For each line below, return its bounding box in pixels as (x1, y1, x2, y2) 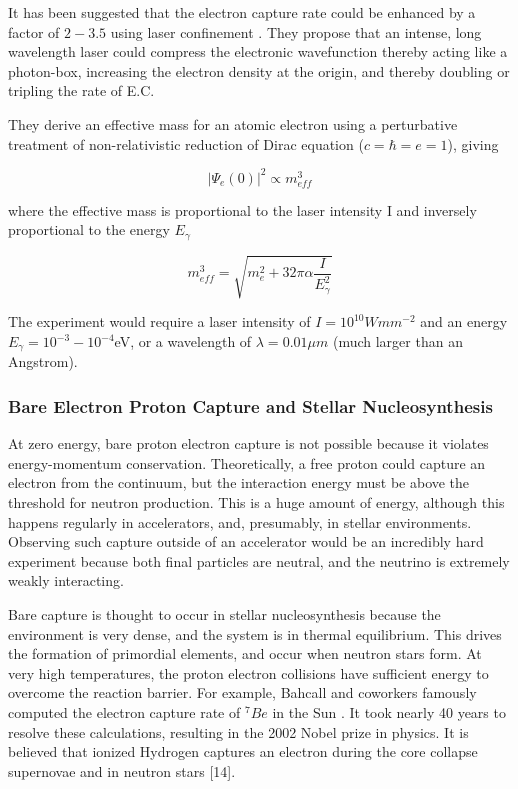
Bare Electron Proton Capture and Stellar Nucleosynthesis (8, 393, 493, 418)
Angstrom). (8, 351, 78, 372)
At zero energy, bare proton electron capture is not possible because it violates (8, 433, 489, 454)
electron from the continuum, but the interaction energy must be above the (8, 472, 470, 493)
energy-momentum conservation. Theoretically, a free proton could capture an (8, 452, 486, 473)
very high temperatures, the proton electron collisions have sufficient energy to (8, 662, 489, 683)
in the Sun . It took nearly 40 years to (272, 701, 506, 722)
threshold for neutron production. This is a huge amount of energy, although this (8, 492, 505, 513)
